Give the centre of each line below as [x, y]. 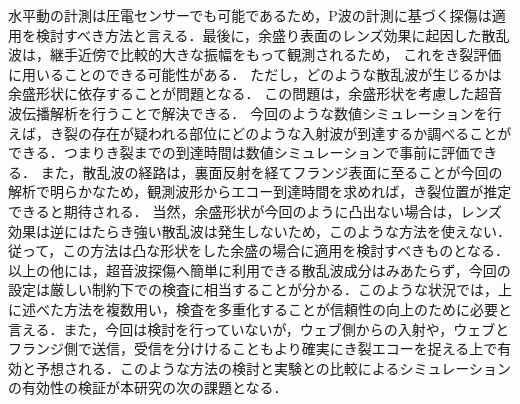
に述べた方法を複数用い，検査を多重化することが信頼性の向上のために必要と [260, 308]
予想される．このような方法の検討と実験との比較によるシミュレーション [273, 367]
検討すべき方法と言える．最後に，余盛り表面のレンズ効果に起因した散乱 [272, 34]
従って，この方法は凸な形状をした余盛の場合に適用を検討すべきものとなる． [258, 250]
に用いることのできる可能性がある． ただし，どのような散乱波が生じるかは [255, 73]
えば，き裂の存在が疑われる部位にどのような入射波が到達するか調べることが [260, 132]
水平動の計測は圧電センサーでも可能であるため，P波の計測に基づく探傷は [250, 15]
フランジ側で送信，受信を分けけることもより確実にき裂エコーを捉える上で [253, 348]
